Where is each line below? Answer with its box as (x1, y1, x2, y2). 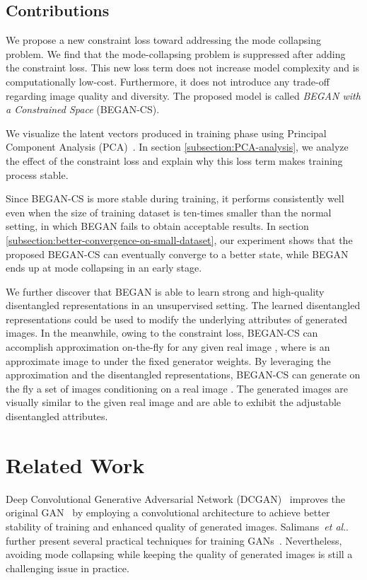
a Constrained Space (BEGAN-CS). (6, 102, 160, 117)
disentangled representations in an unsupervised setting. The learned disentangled (6, 298, 361, 313)
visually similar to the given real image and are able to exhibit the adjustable (6, 395, 342, 410)
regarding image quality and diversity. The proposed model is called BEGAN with (6, 88, 361, 103)
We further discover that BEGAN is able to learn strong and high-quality (6, 284, 325, 298)
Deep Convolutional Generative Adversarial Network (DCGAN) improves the (6, 491, 346, 506)
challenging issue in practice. (6, 560, 129, 575)
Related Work (6, 450, 145, 479)
